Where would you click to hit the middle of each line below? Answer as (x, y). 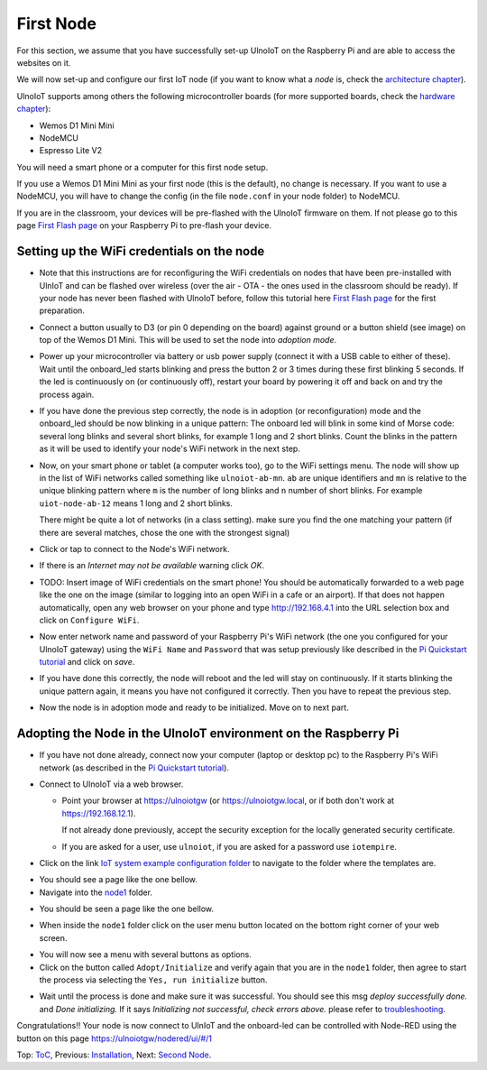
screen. (53, 937)
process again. (67, 394)
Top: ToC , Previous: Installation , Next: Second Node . (114, 1055)
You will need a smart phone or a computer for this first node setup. (142, 167)
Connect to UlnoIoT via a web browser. (111, 784)
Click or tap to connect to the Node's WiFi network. (134, 549)
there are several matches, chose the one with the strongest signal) (165, 532)
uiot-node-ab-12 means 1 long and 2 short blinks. (136, 503)
